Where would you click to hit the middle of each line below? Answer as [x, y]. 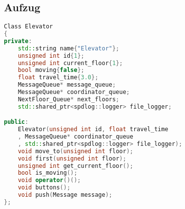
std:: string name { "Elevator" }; [69, 48]
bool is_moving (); [48, 173]
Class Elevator [29, 27]
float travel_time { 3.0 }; [58, 78]
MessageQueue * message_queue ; [67, 85]
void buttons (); [44, 188]
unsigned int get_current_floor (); [75, 166]
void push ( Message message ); [65, 195]
